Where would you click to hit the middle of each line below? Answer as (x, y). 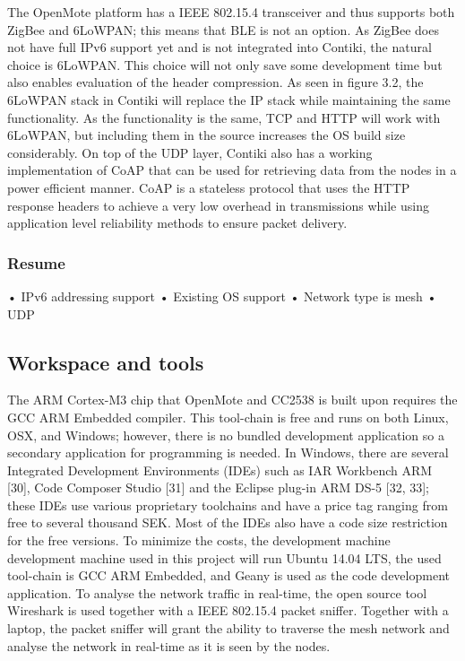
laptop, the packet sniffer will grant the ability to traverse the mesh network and (228, 628)
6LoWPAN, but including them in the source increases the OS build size (207, 135)
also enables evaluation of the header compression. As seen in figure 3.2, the (215, 82)
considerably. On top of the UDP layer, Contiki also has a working (190, 152)
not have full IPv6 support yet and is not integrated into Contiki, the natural (220, 47)
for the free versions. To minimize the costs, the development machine (199, 540)
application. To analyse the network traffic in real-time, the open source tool (217, 592)
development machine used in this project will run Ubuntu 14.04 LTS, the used (224, 557)
